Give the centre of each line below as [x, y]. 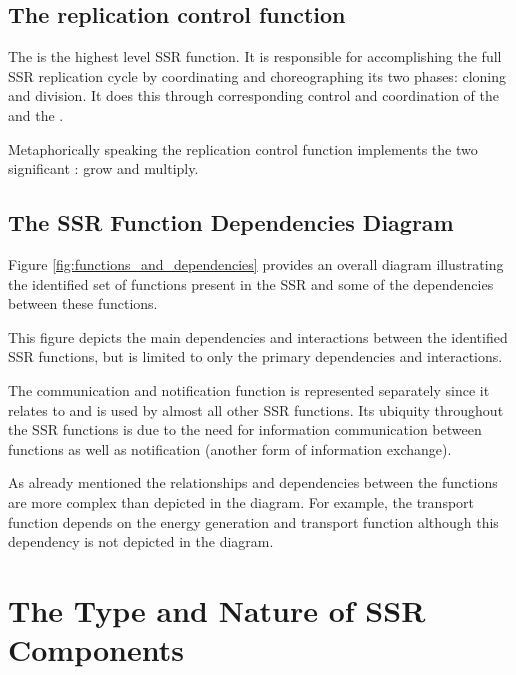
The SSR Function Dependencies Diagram [231, 222]
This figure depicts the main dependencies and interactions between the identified [258, 336]
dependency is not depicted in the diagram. [141, 541]
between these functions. [83, 303]
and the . [36, 114]
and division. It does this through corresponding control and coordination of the [253, 95]
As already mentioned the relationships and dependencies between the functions [253, 482]
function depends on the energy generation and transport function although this [253, 521]
